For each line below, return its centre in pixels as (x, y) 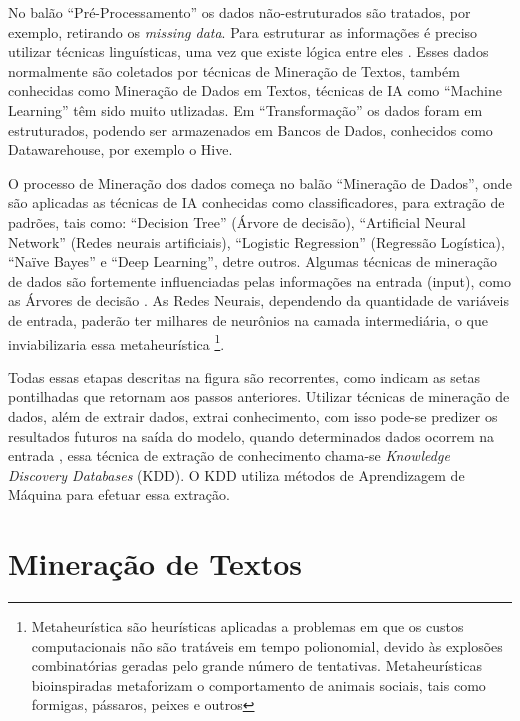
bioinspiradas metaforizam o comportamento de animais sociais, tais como (258, 684)
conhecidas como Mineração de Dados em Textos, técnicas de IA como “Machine (255, 90)
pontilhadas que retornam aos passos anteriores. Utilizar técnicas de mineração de (259, 396)
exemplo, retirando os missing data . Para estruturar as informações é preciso (243, 31)
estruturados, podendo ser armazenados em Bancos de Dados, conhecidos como (250, 129)
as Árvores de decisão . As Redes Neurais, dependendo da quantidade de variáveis (258, 300)
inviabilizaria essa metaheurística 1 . (116, 342)
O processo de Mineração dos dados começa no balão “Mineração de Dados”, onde (260, 182)
